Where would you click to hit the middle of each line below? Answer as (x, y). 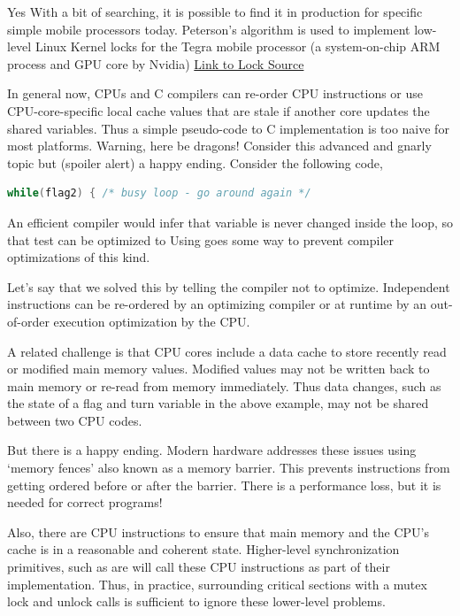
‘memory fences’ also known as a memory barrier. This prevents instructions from (229, 468)
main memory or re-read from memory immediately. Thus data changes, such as (224, 385)
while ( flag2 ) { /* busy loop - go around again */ (159, 193)
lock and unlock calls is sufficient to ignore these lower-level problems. (196, 601)
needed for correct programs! (85, 502)
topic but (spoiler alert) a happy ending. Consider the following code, (195, 162)
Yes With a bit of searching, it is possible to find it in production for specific (215, 12)
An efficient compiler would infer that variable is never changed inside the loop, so (230, 222)
